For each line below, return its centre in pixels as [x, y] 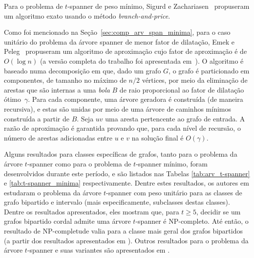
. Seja [85, 118]
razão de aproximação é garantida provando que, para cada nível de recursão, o [122, 128]
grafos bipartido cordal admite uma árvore [67, 221]
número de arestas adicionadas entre [58, 137]
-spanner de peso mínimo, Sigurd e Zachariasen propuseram [159, 6]
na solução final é [158, 137]
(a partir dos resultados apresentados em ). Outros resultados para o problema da [126, 240]
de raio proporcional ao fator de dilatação [182, 89]
